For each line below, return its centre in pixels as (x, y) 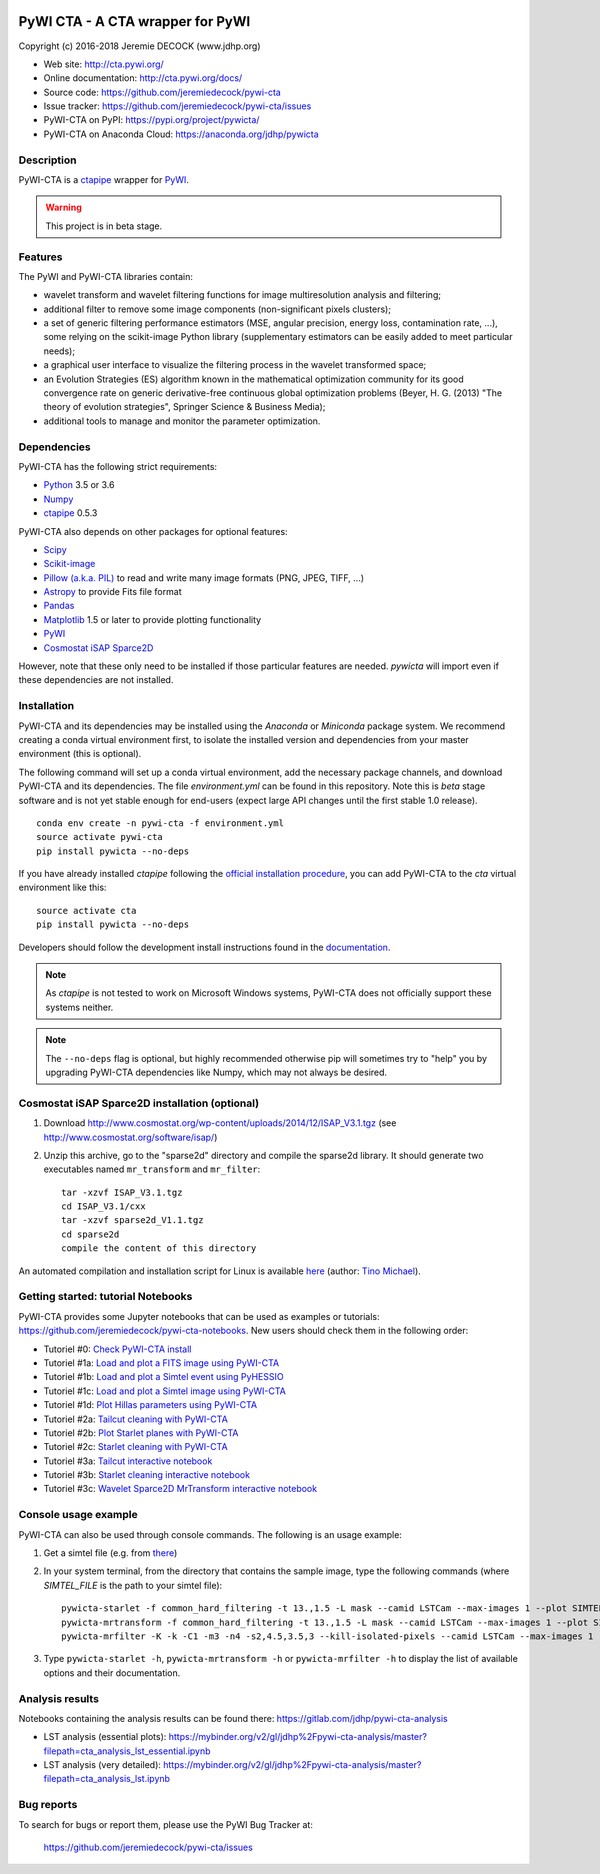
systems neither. (79, 1007)
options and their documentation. (112, 1672)
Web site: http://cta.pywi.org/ (103, 64)
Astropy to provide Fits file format (112, 592)
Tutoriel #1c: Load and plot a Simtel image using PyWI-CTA (165, 1391)
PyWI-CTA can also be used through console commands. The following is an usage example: (210, 1534)
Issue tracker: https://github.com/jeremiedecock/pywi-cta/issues (177, 106)
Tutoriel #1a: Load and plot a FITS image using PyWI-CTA (161, 1362)
